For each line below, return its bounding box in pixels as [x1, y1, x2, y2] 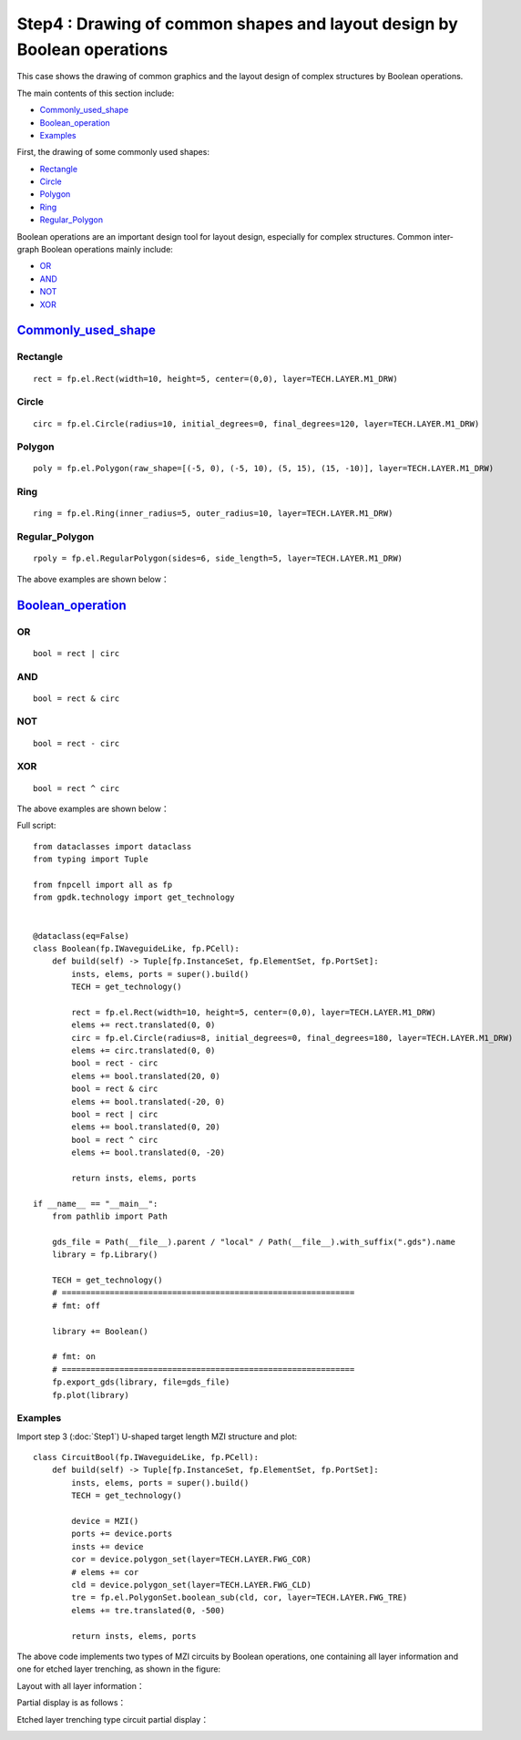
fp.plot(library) [51, 1390, 129, 1400]
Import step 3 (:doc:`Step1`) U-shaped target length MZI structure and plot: [16, 1431, 298, 1442]
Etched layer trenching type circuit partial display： [16, 1714, 209, 1725]
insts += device [71, 1541, 144, 1551]
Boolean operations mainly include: [41, 244, 173, 255]
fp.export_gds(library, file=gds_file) [51, 1377, 230, 1387]
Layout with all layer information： [16, 1680, 145, 1691]
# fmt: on [51, 1352, 96, 1362]
